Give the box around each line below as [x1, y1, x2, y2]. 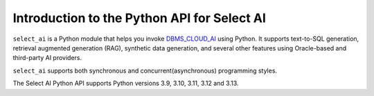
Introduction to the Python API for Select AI [12, 10, 267, 26]
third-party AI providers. [12, 54, 82, 62]
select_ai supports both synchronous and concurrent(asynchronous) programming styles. [12, 66, 277, 75]
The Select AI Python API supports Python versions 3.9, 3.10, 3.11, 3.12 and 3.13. [12, 79, 239, 88]
